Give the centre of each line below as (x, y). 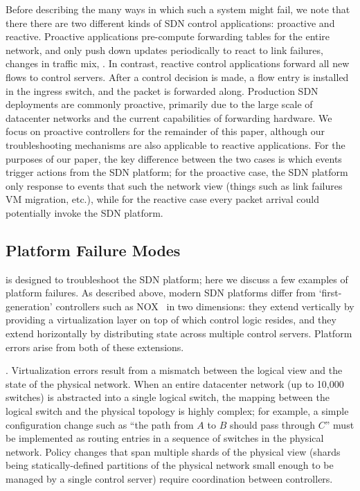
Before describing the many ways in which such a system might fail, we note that (178, 9)
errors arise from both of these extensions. (95, 347)
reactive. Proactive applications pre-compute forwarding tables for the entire (168, 36)
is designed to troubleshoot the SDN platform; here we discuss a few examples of (177, 279)
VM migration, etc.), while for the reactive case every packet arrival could (162, 199)
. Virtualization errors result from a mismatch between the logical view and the (174, 370)
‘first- (330, 293)
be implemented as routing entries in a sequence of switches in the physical (165, 438)
